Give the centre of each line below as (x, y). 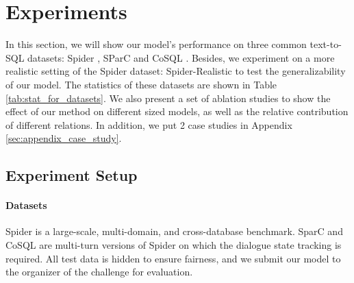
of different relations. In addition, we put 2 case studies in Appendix (149, 124)
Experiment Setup (72, 175)
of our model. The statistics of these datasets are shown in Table (141, 84)
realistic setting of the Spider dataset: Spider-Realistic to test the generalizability (176, 71)
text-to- (326, 44)
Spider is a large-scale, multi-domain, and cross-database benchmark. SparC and (174, 231)
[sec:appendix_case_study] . (64, 138)
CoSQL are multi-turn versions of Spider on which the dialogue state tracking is (174, 245)
